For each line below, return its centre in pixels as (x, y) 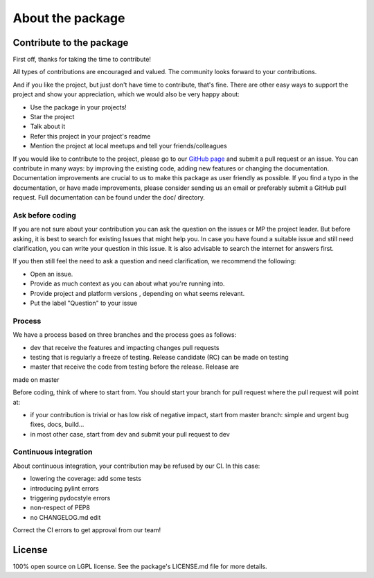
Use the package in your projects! (79, 107)
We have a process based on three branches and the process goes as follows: (125, 335)
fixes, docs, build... (57, 424)
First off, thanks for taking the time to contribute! (82, 60)
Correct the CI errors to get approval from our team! (87, 530)
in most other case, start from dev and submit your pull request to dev (130, 434)
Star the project (52, 117)
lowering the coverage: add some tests (86, 479)
